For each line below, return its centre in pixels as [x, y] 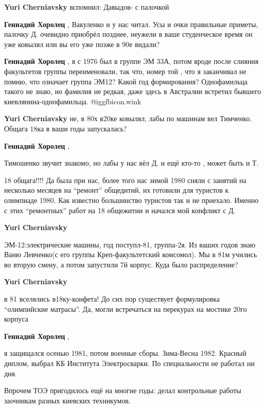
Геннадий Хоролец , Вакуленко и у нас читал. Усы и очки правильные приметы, [131, 24]
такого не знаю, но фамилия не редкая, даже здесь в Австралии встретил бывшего [133, 91]
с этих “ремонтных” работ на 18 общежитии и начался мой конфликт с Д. [120, 210]
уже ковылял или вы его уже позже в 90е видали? [82, 44]
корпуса [16, 319]
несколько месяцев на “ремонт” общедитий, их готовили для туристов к [116, 190]
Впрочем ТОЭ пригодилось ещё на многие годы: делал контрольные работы [123, 390]
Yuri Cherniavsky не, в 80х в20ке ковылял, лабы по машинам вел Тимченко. [128, 118]
